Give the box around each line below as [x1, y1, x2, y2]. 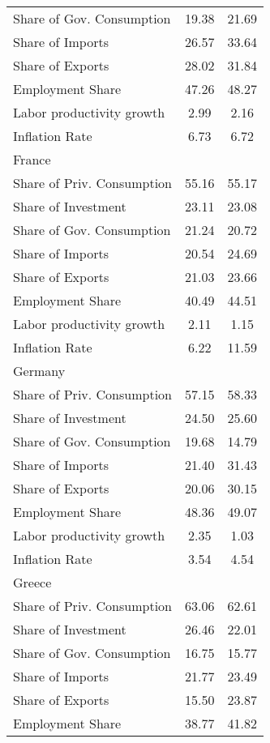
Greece [13, 573, 52, 591]
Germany [13, 361, 66, 380]
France [13, 150, 51, 169]
